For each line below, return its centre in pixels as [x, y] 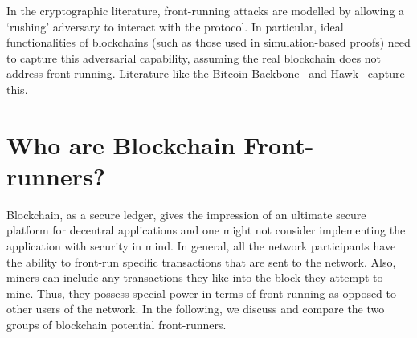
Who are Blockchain [121, 144]
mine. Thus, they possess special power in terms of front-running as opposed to [202, 293]
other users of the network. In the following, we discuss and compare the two [196, 309]
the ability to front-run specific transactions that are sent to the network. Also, [201, 261]
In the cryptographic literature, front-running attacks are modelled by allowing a [206, 10]
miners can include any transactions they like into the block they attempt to [195, 277]
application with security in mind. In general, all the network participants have [201, 246]
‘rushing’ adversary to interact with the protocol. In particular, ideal [175, 26]
